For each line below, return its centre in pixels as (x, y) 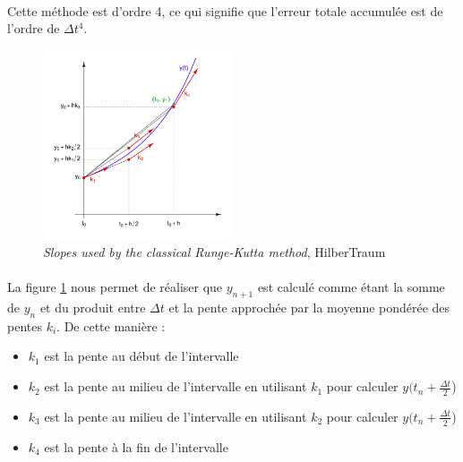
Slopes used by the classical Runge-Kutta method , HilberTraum (214, 252)
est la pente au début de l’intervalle (141, 356)
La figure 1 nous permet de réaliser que (115, 287)
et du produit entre (93, 308)
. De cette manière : (111, 325)
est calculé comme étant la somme (351, 287)
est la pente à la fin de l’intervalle (136, 446)
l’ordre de (34, 28)
